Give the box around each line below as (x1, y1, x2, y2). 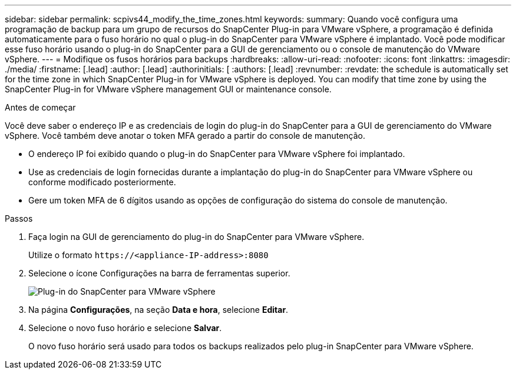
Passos (5, 213, 33, 223)
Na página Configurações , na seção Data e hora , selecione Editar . (28, 305, 289, 315)
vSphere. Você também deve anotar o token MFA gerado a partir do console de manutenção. (5, 131, 366, 141)
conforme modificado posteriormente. (28, 177, 176, 187)
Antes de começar (5, 102, 76, 112)
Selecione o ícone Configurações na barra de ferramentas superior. (28, 268, 290, 278)
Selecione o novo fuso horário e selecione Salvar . (28, 323, 222, 333)
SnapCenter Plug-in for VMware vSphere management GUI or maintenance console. (5, 84, 332, 94)
